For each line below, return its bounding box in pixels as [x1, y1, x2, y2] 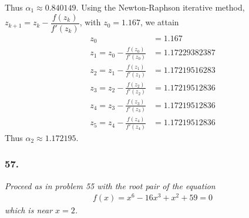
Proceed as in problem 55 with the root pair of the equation [5, 179, 216, 192]
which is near [5, 204, 53, 216]
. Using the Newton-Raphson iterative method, [76, 1, 245, 13]
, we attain [140, 16, 179, 28]
